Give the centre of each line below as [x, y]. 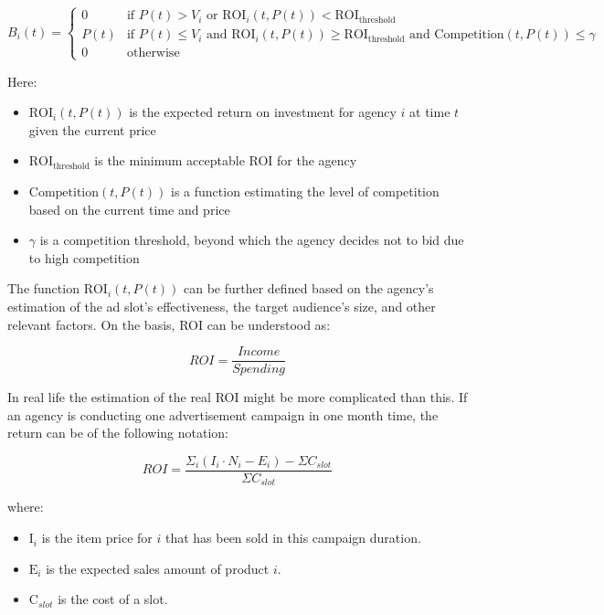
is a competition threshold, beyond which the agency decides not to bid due [252, 240]
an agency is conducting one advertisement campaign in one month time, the [223, 414]
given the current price [92, 129]
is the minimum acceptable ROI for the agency [226, 160]
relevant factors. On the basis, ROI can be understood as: [169, 324]
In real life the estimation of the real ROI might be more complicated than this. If [238, 397]
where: [26, 507]
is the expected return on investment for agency [263, 112]
